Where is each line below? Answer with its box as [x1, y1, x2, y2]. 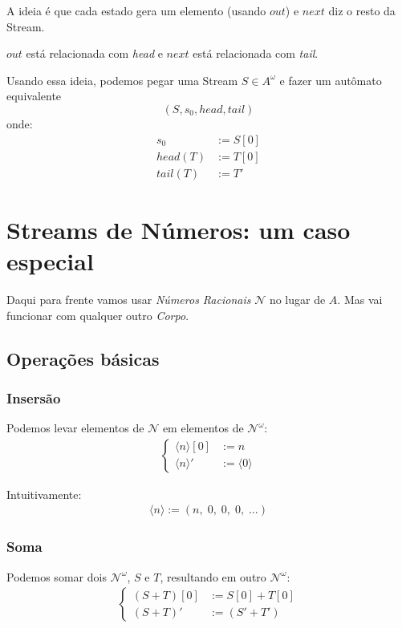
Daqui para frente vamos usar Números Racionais [6, 290, 251, 307]
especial [6, 245, 94, 278]
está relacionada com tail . [193, 45, 319, 62]
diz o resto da [328, 2, 396, 18]
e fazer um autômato [279, 71, 382, 88]
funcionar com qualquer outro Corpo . [6, 306, 189, 323]
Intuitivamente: [6, 485, 82, 502]
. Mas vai [337, 290, 383, 307]
